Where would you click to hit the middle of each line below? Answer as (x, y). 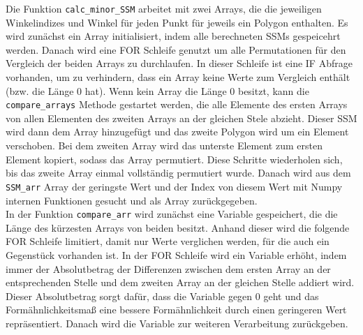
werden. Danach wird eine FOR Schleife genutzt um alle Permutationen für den (176, 49)
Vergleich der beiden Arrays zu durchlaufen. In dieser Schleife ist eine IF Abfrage (179, 63)
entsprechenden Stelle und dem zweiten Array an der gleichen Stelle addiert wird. (180, 282)
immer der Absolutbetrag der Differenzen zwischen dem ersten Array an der (168, 268)
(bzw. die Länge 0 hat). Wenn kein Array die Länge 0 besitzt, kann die (157, 90)
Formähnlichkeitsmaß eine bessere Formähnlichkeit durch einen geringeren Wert (176, 310)
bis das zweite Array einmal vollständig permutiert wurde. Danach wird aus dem (178, 173)
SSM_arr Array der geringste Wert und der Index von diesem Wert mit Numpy (174, 186)
